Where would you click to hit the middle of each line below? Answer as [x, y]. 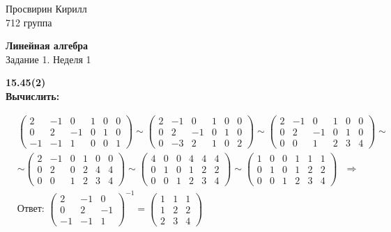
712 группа [29, 22]
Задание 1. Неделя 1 [48, 59]
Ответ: [31, 209]
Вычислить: [33, 96]
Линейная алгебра [47, 45]
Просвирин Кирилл [46, 8]
